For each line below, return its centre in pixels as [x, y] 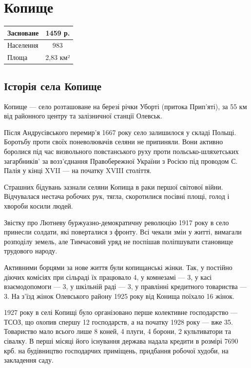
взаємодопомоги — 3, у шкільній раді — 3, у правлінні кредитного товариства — [125, 286]
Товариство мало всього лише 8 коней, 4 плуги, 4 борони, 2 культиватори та [117, 331]
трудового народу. [31, 251]
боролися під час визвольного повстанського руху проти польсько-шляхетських [121, 151]
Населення [23, 45]
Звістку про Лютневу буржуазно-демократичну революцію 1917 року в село [116, 222]
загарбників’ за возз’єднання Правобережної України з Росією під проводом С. [121, 161]
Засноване [23, 32]
